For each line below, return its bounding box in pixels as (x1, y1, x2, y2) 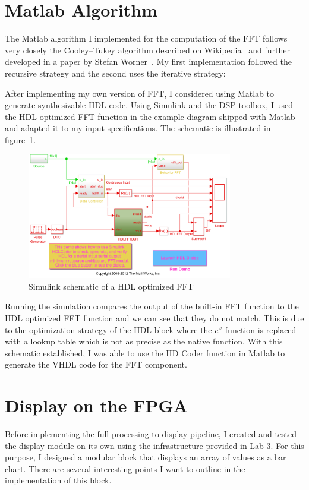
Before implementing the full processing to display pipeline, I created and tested (5, 428, 297, 440)
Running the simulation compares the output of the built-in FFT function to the (5, 300, 299, 312)
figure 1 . (5, 133, 36, 146)
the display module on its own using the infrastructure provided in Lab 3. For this (5, 439, 304, 451)
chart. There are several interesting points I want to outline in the (5, 462, 245, 475)
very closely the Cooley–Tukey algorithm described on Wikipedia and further (5, 43, 290, 56)
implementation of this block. (5, 474, 112, 486)
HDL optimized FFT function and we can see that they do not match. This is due (5, 311, 304, 324)
